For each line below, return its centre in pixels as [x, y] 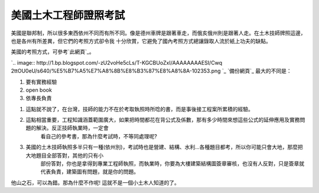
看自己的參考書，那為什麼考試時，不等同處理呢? [99, 136]
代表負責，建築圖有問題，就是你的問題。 [89, 172]
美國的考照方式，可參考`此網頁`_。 [53, 52]
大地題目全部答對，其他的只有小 [64, 155]
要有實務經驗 [41, 82]
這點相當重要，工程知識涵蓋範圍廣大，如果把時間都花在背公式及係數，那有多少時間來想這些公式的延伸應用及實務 [163, 120]
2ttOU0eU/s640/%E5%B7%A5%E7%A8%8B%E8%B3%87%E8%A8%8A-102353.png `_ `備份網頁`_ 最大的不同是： [151, 71]
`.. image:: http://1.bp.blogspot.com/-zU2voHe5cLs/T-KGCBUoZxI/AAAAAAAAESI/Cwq [117, 62]
